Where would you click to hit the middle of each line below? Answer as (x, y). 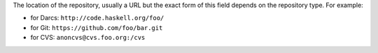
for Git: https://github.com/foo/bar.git (97, 27)
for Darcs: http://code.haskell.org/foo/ (97, 18)
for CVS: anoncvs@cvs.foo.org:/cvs (88, 38)
